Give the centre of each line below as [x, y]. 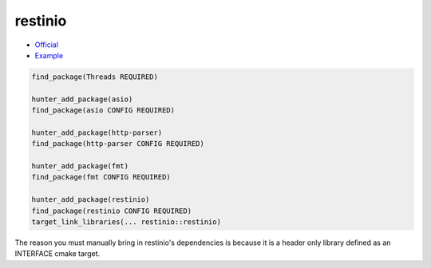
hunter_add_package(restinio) [91, 200]
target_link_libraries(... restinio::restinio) [126, 222]
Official [47, 45]
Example [49, 55]
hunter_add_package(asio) [82, 99]
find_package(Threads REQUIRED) [95, 77]
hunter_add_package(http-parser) [97, 132]
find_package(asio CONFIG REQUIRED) [103, 110]
